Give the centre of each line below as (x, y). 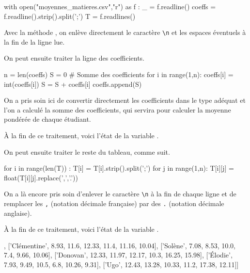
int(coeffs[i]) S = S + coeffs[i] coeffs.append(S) (73, 84)
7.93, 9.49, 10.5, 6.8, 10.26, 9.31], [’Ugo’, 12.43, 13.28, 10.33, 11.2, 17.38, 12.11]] (121, 265)
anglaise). (18, 213)
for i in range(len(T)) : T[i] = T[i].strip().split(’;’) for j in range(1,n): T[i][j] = (119, 168)
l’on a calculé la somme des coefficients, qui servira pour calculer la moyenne (117, 109)
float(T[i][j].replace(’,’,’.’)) (41, 177)
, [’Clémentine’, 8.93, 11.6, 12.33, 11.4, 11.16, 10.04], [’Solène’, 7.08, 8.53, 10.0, (120, 245)
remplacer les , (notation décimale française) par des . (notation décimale (114, 203)
